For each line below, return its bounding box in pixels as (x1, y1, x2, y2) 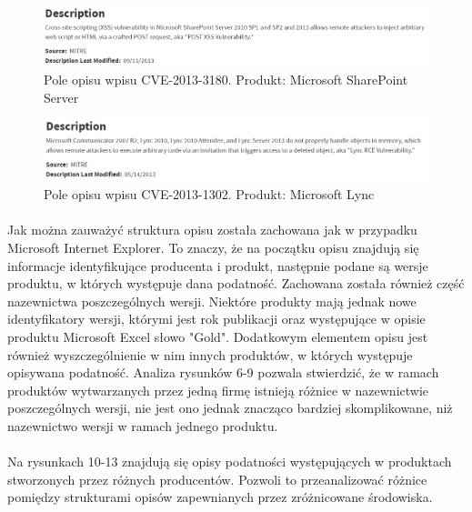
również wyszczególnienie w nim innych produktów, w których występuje (7, 345, 413, 364)
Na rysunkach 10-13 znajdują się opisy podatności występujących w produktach (7, 452, 452, 471)
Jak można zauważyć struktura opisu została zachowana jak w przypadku (7, 220, 417, 239)
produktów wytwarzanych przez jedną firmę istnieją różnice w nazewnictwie (7, 380, 429, 399)
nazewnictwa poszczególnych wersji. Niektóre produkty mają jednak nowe (7, 291, 417, 310)
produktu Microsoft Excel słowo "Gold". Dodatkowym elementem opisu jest (7, 326, 428, 346)
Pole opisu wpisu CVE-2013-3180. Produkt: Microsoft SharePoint (44, 70, 408, 89)
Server (44, 87, 79, 106)
